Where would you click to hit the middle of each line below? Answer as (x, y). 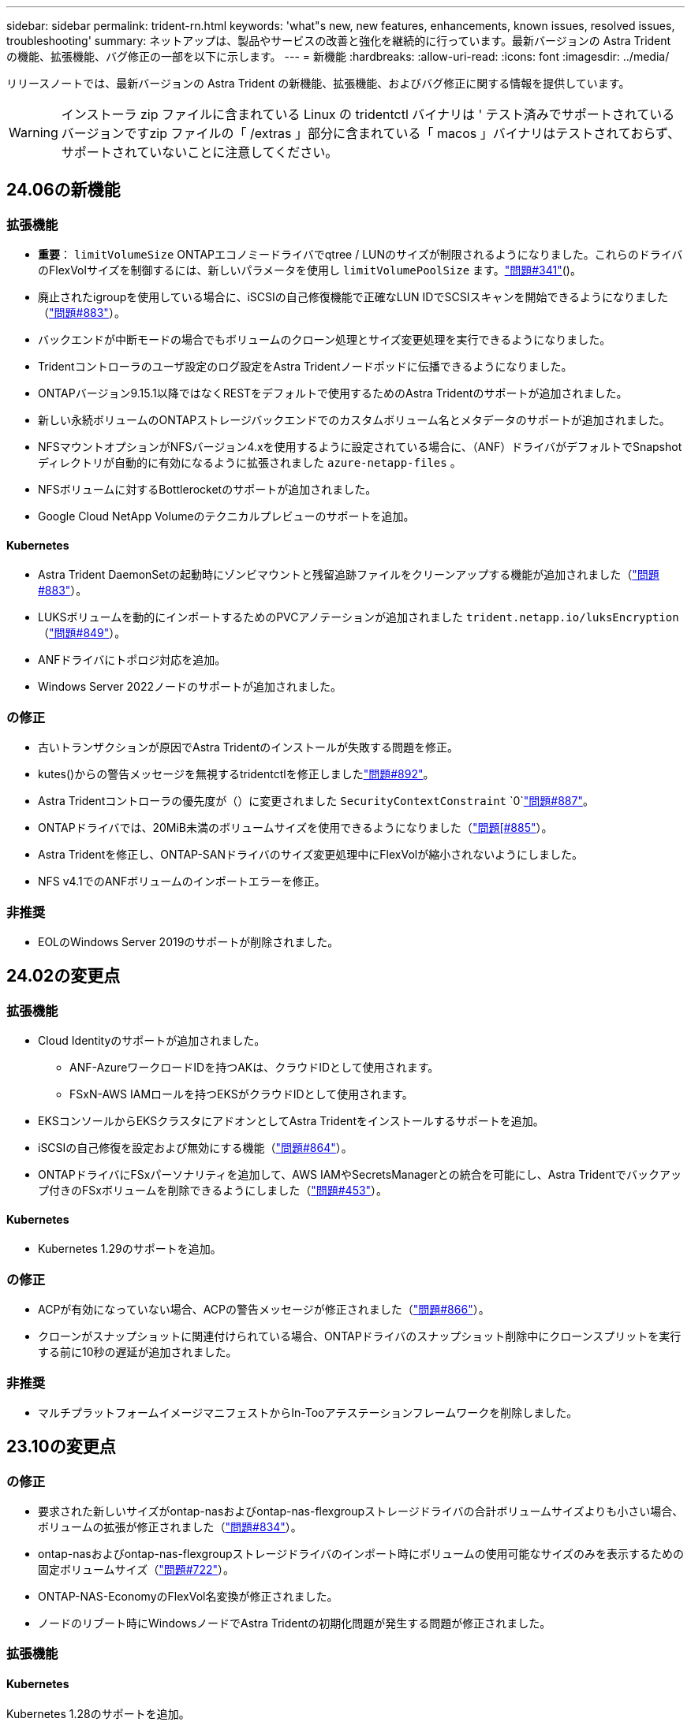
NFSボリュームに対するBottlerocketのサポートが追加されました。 (207, 490)
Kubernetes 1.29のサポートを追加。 (130, 1249)
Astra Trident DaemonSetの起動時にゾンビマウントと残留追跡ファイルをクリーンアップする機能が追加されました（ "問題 (349, 575)
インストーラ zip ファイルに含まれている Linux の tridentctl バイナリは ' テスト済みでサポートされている (368, 114)
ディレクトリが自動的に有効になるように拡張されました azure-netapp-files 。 (250, 463)
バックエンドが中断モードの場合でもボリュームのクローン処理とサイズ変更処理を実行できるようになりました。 (325, 340)
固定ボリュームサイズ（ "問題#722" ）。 (136, 1570)
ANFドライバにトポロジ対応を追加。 (132, 660)
